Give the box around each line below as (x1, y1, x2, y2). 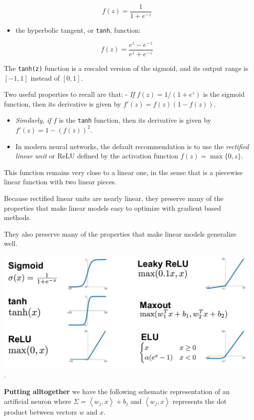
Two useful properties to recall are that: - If (4, 89, 135, 99)
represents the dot (172, 396, 227, 406)
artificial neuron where (4, 396, 71, 406)
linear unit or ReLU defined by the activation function (15, 151, 178, 161)
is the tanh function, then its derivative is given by (59, 115, 212, 125)
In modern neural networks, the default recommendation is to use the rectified (15, 141, 249, 151)
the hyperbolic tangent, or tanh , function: (15, 25, 141, 35)
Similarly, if (15, 115, 51, 125)
